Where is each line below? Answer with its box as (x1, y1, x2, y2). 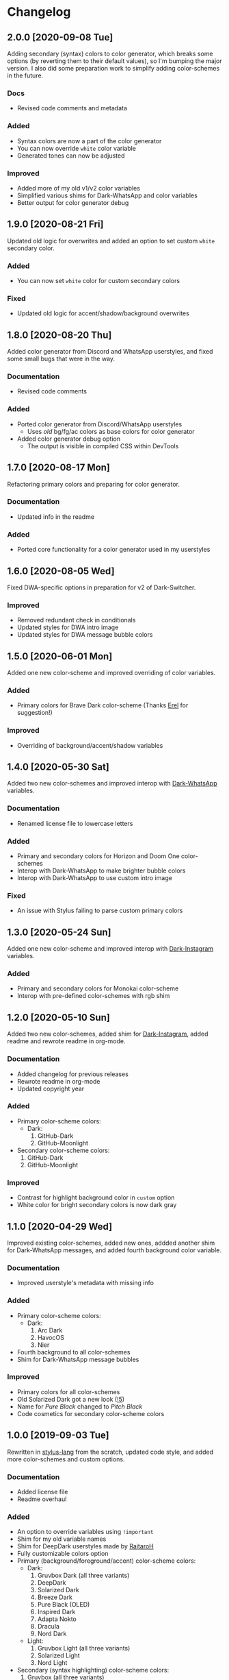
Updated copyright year (16, 1084, 85, 1093)
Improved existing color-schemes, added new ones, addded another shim (7, 1239, 215, 1247)
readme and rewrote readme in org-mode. (7, 1037, 126, 1045)
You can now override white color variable (16, 144, 137, 152)
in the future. (7, 71, 44, 80)
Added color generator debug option (16, 435, 121, 443)
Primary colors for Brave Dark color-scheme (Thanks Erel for (16, 701, 189, 709)
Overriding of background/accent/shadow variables (16, 741, 163, 749)
